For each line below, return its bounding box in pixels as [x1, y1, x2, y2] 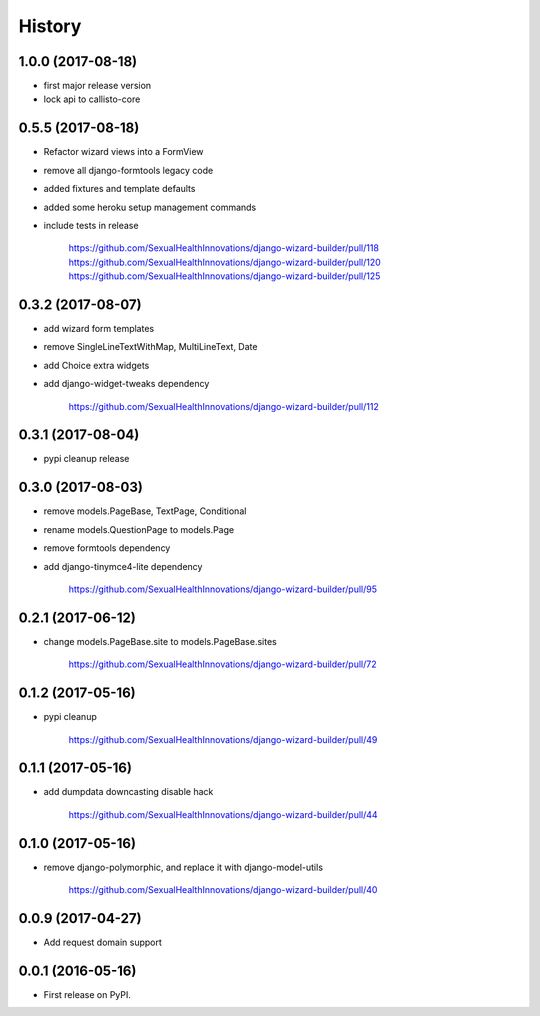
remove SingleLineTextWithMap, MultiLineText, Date [43, 341, 258, 353]
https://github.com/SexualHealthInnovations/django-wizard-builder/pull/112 [68, 400, 379, 412]
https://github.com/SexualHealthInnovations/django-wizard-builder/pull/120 [68, 256, 382, 268]
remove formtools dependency [43, 542, 171, 554]
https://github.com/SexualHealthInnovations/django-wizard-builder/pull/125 [68, 270, 381, 282]
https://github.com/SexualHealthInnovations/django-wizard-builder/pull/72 [68, 658, 377, 670]
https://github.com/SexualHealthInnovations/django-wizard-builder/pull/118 [68, 242, 380, 254]
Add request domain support [43, 936, 162, 949]
